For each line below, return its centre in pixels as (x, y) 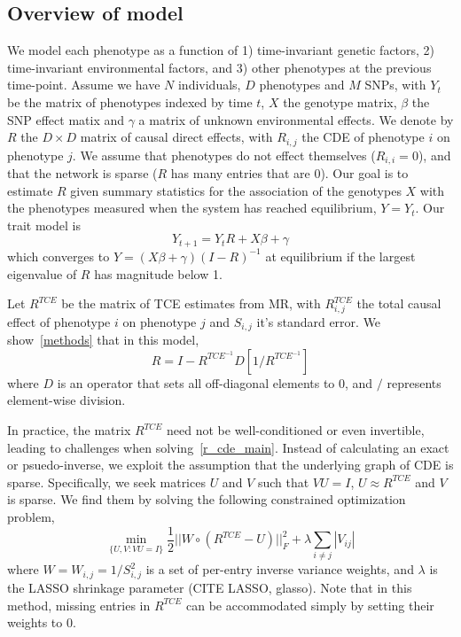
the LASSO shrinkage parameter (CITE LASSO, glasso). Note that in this (210, 588)
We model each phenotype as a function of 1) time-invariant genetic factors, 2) (221, 50)
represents (414, 382)
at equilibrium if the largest (340, 256)
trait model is (44, 225)
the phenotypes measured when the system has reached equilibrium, (192, 208)
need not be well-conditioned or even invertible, (296, 430)
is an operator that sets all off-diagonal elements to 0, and (215, 382)
